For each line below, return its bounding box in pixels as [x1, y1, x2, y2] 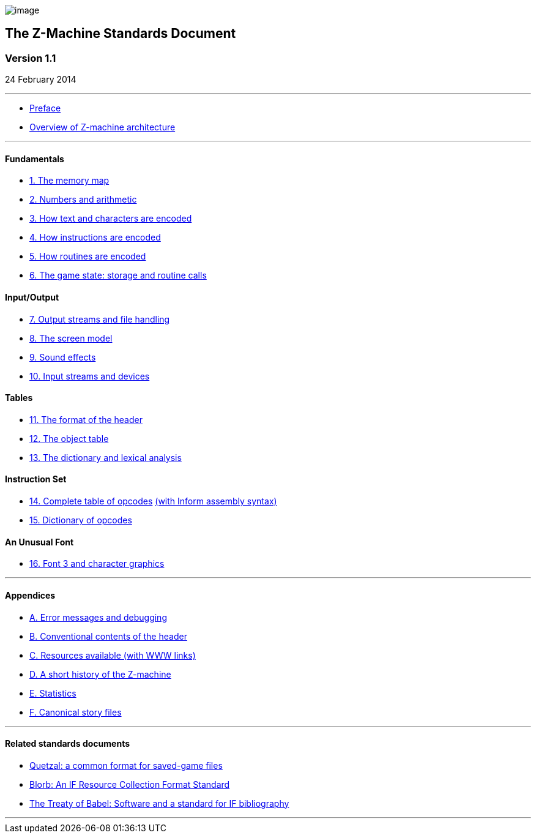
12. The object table [29, 433, 109, 444]
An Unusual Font [5, 536, 74, 547]
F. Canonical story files [29, 706, 122, 717]
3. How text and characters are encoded [29, 213, 192, 224]
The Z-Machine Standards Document [5, 26, 236, 42]
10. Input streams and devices [29, 370, 150, 381]
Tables [5, 392, 33, 403]
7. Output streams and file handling [29, 313, 170, 324]
